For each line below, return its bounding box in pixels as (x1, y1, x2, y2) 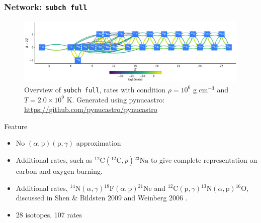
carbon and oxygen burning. (16, 165, 103, 176)
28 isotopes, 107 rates (16, 209, 82, 219)
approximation (76, 138, 121, 148)
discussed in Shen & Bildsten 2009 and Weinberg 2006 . (16, 192, 188, 203)
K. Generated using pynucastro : (66, 94, 165, 104)
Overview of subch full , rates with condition (24, 84, 165, 94)
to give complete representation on (150, 154, 257, 165)
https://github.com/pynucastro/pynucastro (24, 104, 157, 115)
